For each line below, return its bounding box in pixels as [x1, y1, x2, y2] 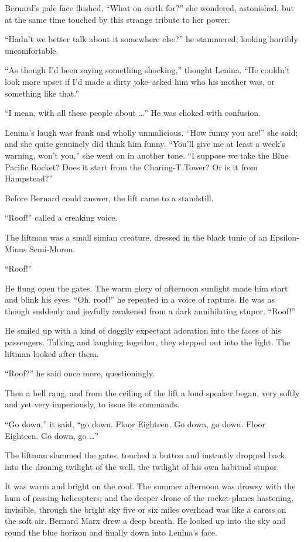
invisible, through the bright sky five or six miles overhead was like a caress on [5, 503, 286, 515]
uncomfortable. [5, 44, 59, 56]
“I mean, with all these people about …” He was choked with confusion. [5, 107, 261, 119]
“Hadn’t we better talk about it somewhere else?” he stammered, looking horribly [5, 33, 298, 45]
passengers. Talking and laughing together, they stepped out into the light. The [5, 336, 291, 348]
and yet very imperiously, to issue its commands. [5, 398, 180, 410]
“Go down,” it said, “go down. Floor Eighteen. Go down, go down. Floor [5, 418, 266, 430]
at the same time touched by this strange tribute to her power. [5, 13, 230, 25]
